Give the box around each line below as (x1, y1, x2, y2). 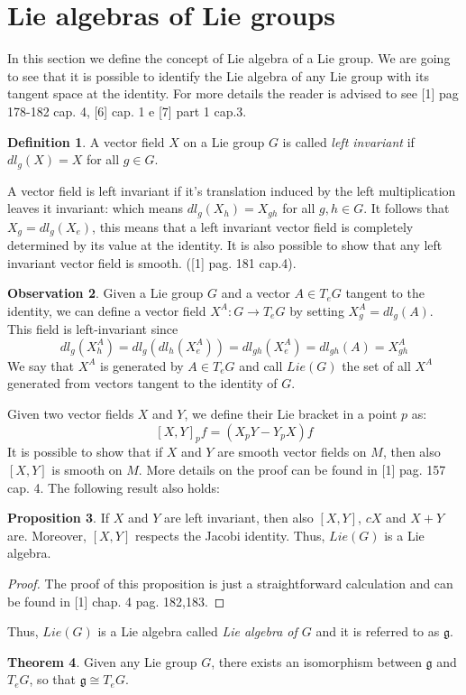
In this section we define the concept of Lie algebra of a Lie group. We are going (7, 49, 451, 68)
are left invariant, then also (163, 508, 314, 527)
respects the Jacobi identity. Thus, (134, 525, 325, 544)
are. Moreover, (7, 525, 87, 544)
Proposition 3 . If (7, 508, 109, 527)
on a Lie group (183, 132, 265, 151)
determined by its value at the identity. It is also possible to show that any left (7, 236, 443, 255)
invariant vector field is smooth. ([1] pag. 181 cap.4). (7, 253, 297, 272)
